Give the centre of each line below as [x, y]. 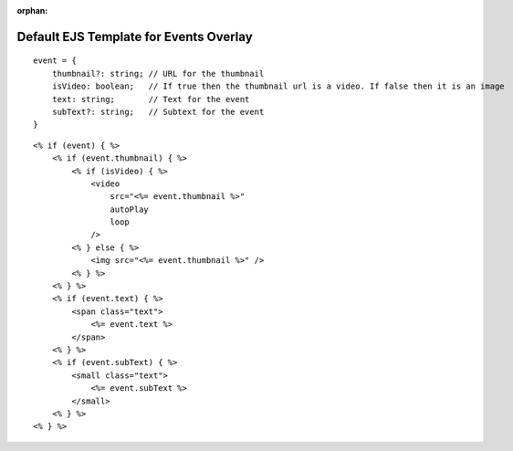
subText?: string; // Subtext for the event [158, 111]
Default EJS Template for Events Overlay [135, 37]
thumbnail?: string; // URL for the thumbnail [158, 73]
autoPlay [130, 209]
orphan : [32, 10]
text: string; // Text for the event [151, 99]
